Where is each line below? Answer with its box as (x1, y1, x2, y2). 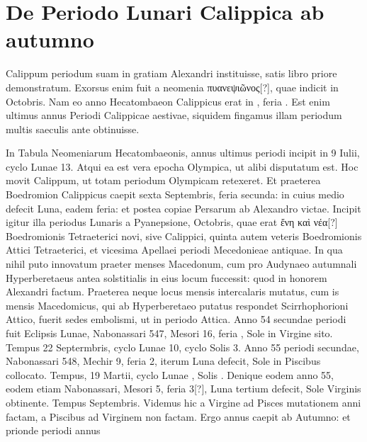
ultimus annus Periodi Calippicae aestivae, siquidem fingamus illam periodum (6, 108, 342, 123)
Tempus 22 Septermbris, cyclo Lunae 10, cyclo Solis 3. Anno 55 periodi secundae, (6, 339, 359, 354)
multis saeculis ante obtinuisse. (6, 121, 140, 136)
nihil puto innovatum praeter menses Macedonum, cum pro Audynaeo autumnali (6, 256, 357, 271)
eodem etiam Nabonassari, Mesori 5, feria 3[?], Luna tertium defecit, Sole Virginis (6, 381, 361, 396)
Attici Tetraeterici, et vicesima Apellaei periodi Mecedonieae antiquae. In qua (6, 242, 343, 257)
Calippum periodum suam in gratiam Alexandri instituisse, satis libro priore (6, 66, 337, 81)
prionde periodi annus (6, 423, 101, 438)
